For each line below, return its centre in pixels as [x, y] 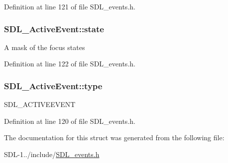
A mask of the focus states [45, 47]
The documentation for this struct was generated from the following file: [114, 137]
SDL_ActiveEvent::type [53, 85]
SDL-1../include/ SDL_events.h [52, 154]
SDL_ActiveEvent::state [54, 28]
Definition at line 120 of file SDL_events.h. [70, 121]
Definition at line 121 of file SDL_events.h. [70, 6]
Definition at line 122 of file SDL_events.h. [70, 64]
